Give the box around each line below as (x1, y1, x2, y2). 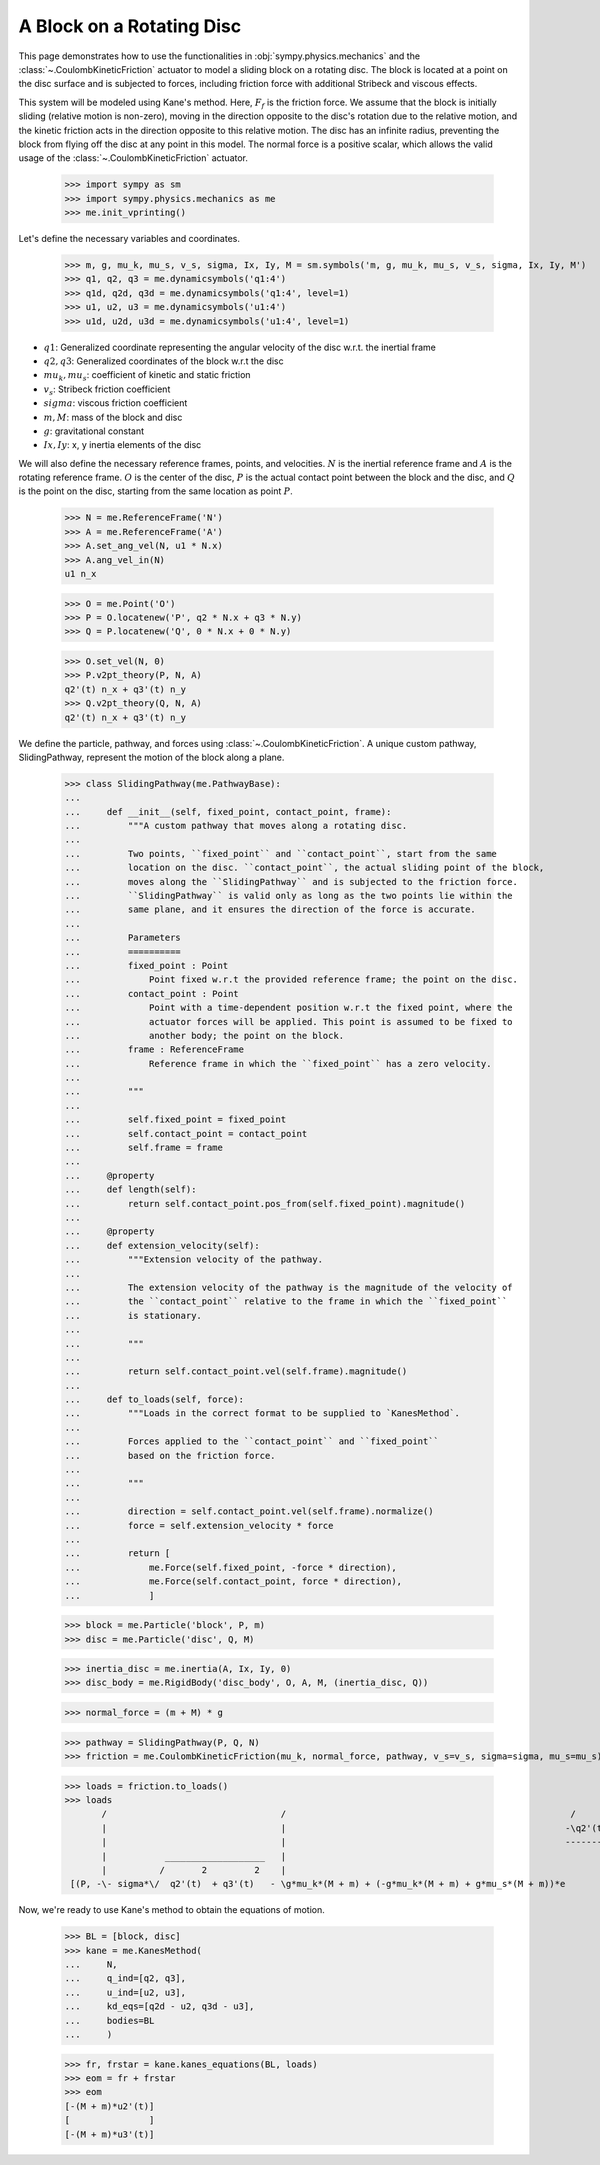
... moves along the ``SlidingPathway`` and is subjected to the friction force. (64, 876, 519, 887)
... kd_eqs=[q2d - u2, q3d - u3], (64, 2001, 255, 2012)
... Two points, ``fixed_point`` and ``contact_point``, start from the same (64, 848, 497, 859)
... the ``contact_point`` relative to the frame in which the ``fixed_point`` (64, 1296, 508, 1307)
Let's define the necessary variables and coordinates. (18, 233, 240, 245)
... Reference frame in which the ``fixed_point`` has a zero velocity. (64, 1058, 492, 1069)
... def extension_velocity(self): (64, 1240, 260, 1251)
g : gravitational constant (43, 425, 145, 437)
